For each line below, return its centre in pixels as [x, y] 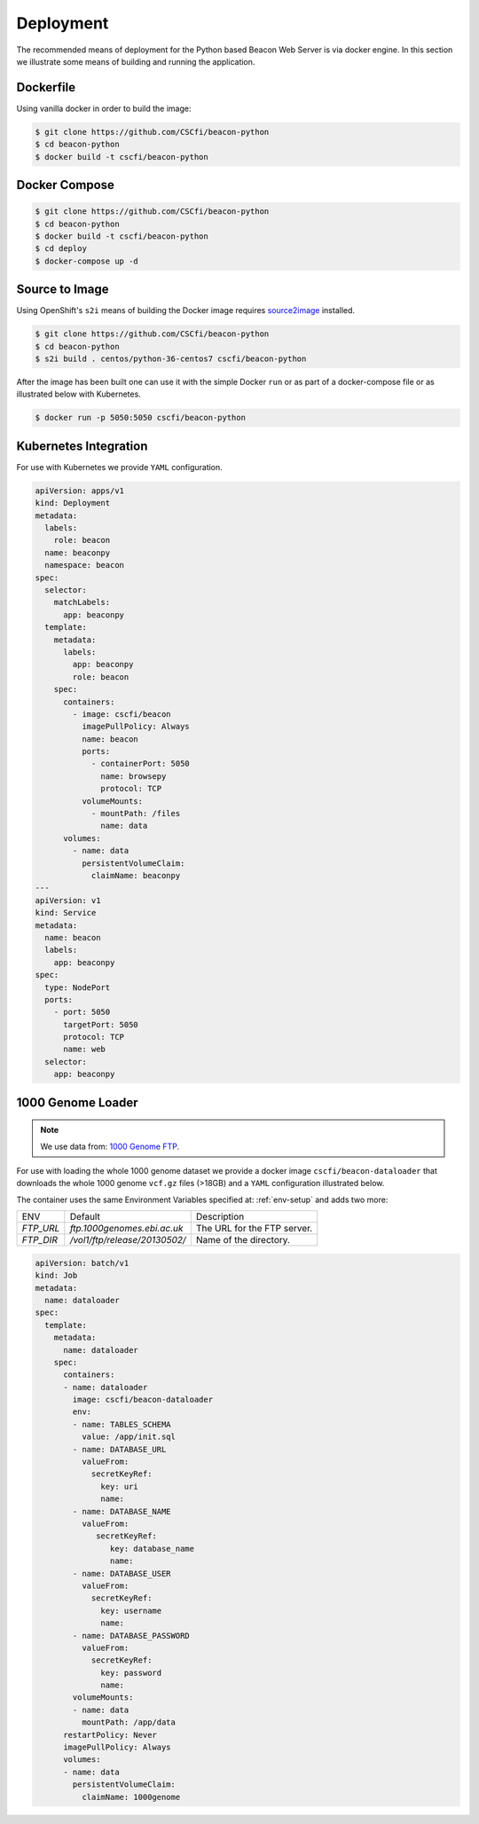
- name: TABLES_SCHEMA [122, 1424]
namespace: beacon [84, 565]
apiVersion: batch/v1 [82, 1263]
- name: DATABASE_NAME [122, 1511]
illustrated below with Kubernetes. [79, 394]
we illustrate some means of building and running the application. [136, 61]
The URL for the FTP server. [254, 1229]
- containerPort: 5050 [140, 764]
